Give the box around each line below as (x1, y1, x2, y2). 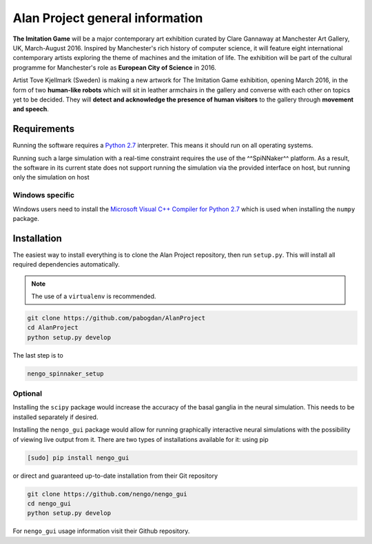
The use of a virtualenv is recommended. (31, 292, 156, 300)
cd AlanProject (27, 324, 79, 331)
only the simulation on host (12, 173, 90, 182)
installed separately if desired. (12, 413, 99, 421)
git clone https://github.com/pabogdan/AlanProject (27, 314, 206, 322)
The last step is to (12, 351, 63, 359)
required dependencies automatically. (12, 260, 120, 269)
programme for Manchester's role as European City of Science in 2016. (12, 63, 216, 72)
